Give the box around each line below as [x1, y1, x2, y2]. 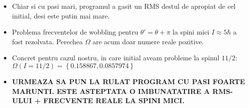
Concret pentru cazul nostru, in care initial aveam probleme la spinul [12, 53, 220, 63]
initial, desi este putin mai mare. [12, 10, 110, 20]
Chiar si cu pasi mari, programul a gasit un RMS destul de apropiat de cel [12, 1, 236, 11]
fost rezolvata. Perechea [12, 36, 83, 46]
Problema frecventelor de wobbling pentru [12, 27, 138, 37]
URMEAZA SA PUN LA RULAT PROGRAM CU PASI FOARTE [12, 76, 245, 86]
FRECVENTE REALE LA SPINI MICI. [43, 95, 184, 106]
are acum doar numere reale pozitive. [92, 36, 204, 46]
